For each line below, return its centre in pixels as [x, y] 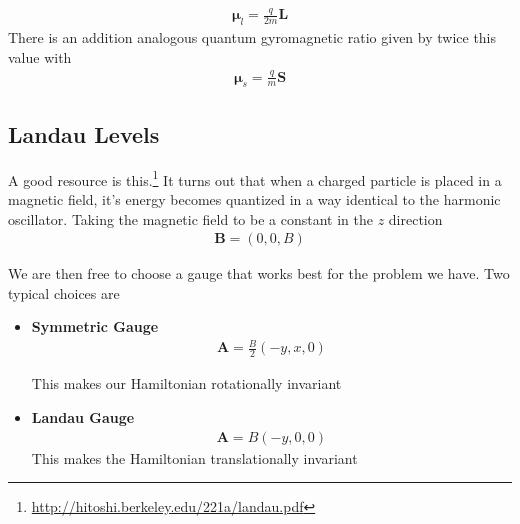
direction [415, 218]
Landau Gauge [83, 416]
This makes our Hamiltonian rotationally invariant [186, 383]
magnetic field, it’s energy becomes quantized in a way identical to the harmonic [254, 198]
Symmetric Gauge [95, 326]
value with [40, 56]
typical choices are [64, 292]
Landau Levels [84, 133]
